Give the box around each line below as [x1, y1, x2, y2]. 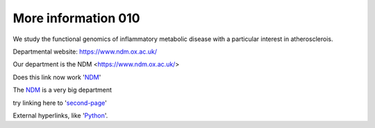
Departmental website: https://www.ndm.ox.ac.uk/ [12, 47, 158, 56]
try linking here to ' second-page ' [12, 98, 107, 107]
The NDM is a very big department [12, 86, 112, 94]
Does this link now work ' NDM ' [12, 73, 101, 81]
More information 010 [12, 10, 140, 26]
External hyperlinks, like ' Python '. [12, 111, 108, 120]
